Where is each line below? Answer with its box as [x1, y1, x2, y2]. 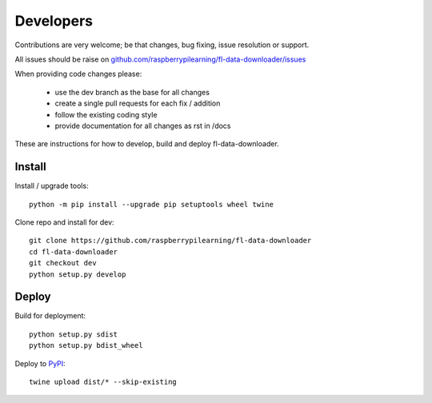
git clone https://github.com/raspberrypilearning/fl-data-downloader [29, 236, 312, 245]
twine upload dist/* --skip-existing [29, 377, 178, 386]
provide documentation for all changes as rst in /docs [54, 121, 231, 130]
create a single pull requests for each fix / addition [54, 98, 221, 108]
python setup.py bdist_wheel [29, 341, 143, 350]
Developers [14, 12, 94, 30]
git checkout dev [29, 258, 97, 268]
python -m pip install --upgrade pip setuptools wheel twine [29, 200, 274, 209]
